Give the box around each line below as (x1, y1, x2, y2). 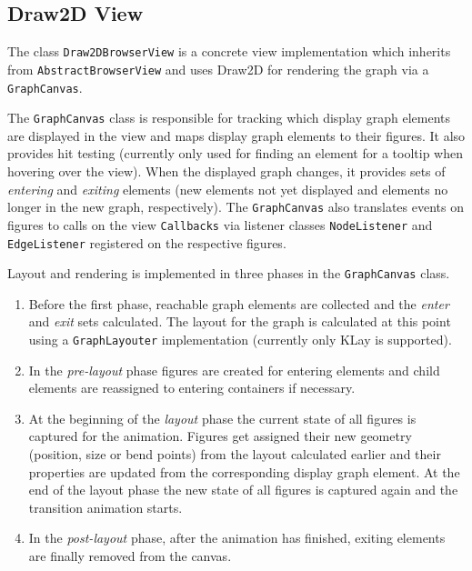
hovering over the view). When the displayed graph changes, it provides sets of (7, 162, 446, 181)
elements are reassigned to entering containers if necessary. (28, 378, 356, 397)
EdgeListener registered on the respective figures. (7, 233, 286, 252)
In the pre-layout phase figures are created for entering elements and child (28, 360, 440, 379)
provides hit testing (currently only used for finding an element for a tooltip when (7, 144, 463, 163)
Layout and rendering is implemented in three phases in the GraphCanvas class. (7, 264, 450, 283)
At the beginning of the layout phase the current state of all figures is (28, 408, 417, 427)
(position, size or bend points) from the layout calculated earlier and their (28, 445, 441, 464)
